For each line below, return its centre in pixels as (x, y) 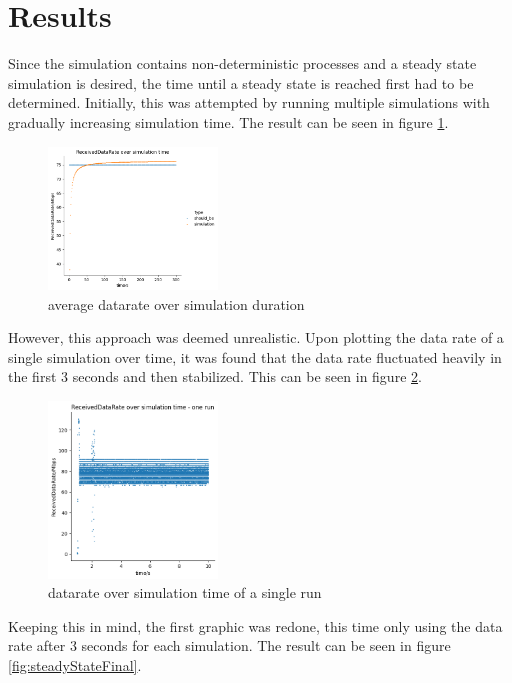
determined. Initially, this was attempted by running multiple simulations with (249, 102)
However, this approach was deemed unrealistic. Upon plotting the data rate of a (256, 337)
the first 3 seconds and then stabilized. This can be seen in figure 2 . (215, 376)
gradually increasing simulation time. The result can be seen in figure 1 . (228, 121)
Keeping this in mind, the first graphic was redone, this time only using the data (255, 625)
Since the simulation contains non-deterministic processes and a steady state (242, 63)
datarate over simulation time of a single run (185, 592)
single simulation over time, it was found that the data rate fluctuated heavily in (255, 356)
